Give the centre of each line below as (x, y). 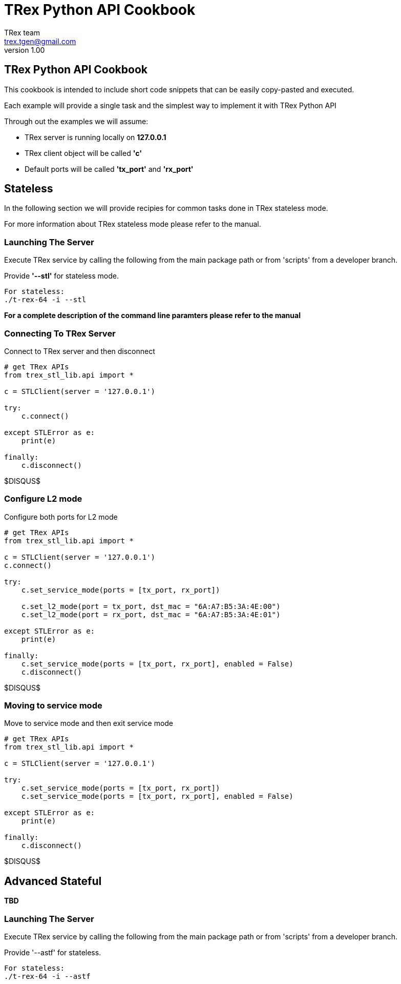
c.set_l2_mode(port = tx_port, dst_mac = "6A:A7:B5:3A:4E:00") (151, 606)
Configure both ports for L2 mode (61, 517)
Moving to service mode (53, 706)
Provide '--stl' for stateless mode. (61, 276)
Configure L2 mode (43, 499)
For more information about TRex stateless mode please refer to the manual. (133, 224)
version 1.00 (25, 50)
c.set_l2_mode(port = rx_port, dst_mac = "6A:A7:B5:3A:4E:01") (151, 614)
